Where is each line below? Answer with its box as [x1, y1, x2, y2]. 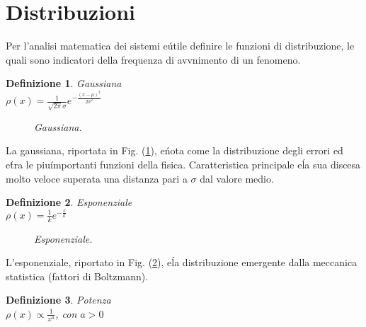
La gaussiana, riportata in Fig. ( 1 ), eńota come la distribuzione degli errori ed [6, 143, 343, 158]
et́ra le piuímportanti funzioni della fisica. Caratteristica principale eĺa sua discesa [6, 156, 361, 171]
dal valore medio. [200, 171, 274, 185]
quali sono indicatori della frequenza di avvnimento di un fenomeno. [6, 52, 301, 67]
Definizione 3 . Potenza [6, 292, 111, 307]
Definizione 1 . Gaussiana [6, 76, 122, 91]
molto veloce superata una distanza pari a [6, 171, 188, 185]
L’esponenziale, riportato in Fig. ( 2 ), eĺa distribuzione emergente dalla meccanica [6, 255, 358, 270]
